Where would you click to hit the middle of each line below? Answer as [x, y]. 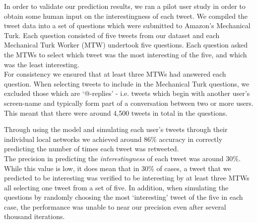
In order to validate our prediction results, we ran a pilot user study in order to [125, 6]
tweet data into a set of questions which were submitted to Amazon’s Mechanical [127, 25]
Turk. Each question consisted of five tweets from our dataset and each [112, 35]
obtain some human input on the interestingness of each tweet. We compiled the [126, 16]
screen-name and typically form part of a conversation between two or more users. [129, 103]
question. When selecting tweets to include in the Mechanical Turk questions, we [127, 83]
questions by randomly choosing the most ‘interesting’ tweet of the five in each [124, 197]
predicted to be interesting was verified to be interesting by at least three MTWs [127, 178]
